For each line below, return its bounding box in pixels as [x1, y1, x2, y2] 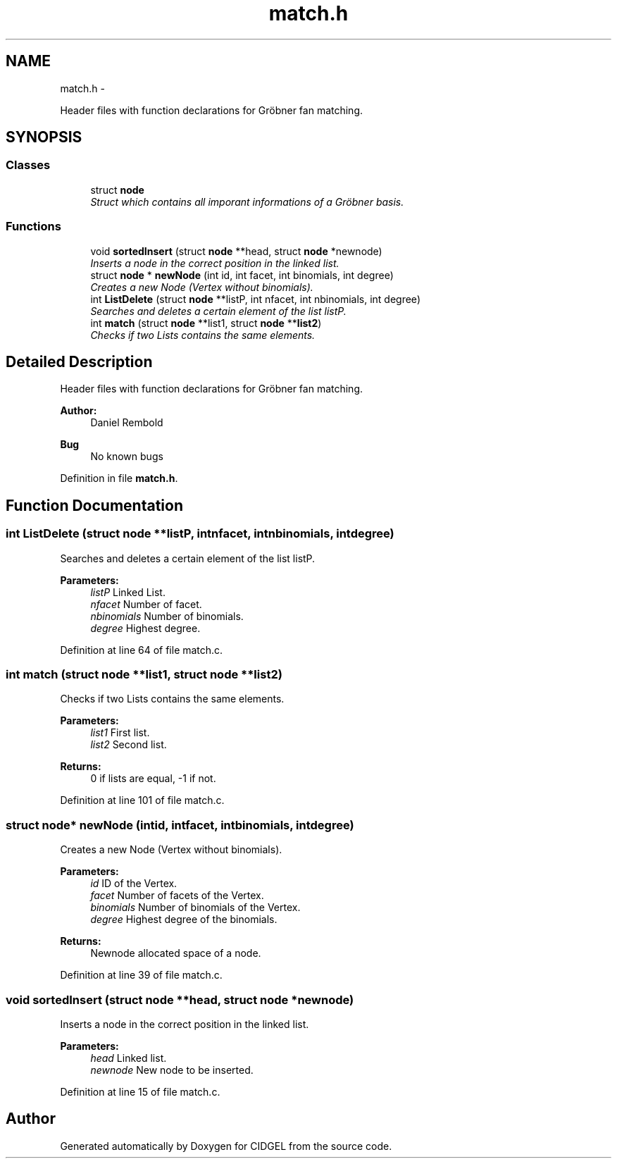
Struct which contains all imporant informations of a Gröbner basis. [90, 195, 404, 208]
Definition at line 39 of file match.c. [60, 969, 223, 982]
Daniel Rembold [90, 416, 163, 429]
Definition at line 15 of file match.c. [60, 1085, 220, 1098]
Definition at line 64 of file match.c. [60, 643, 223, 656]
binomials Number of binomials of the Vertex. [90, 901, 301, 914]
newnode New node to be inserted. [90, 1063, 254, 1076]
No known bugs [90, 450, 163, 463]
